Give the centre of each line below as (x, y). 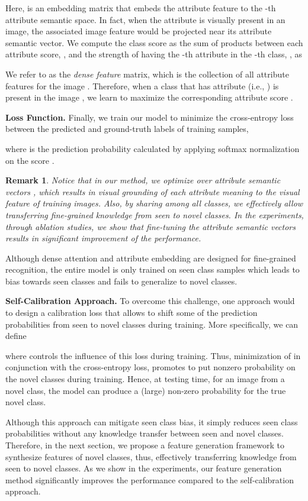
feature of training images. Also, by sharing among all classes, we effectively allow (154, 203)
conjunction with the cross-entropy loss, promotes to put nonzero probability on (150, 367)
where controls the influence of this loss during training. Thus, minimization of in (153, 355)
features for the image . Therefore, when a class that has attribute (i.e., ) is (142, 85)
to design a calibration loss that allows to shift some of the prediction (131, 313)
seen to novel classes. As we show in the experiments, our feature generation (144, 468)
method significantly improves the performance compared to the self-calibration (150, 479)
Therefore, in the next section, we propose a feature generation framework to (145, 445)
